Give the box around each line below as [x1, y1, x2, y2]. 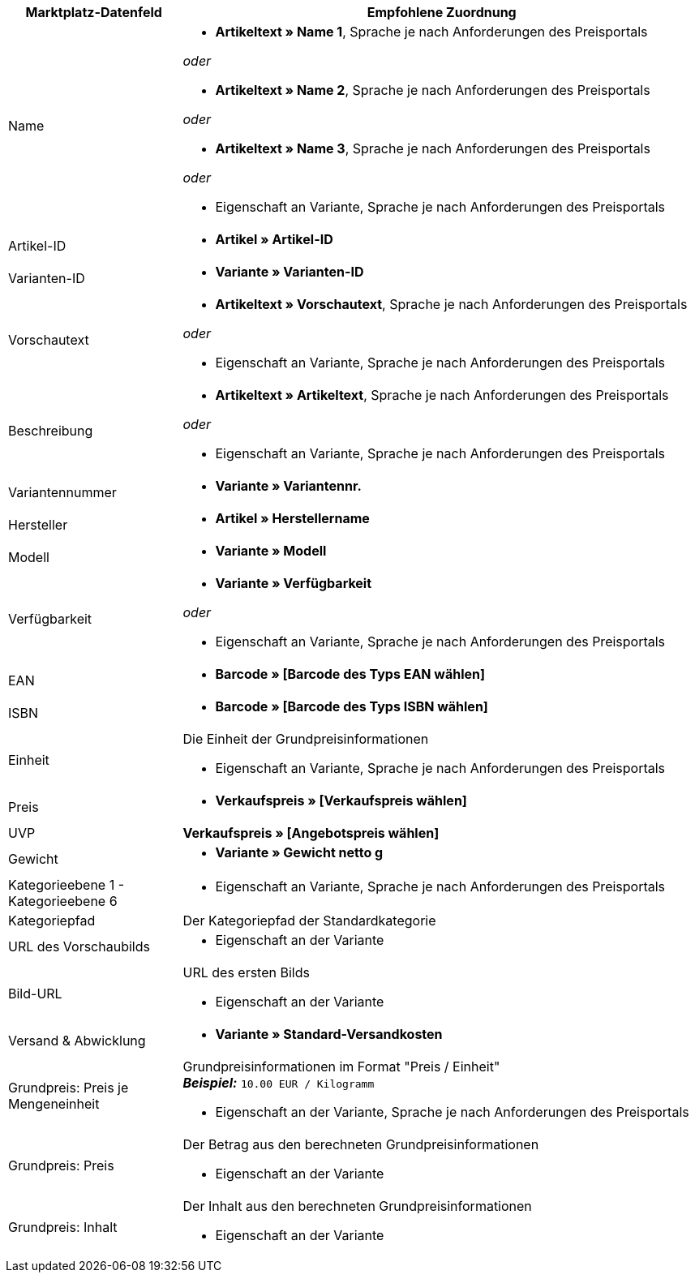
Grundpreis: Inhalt [8, 1219, 118, 1235]
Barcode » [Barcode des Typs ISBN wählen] [215, 698, 488, 715]
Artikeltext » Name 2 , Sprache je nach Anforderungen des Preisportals [215, 82, 650, 98]
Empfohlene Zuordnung [367, 4, 517, 20]
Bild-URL [8, 985, 62, 1002]
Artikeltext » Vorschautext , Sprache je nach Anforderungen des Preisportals [215, 296, 688, 312]
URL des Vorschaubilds [8, 938, 150, 955]
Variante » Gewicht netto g [215, 844, 384, 861]
